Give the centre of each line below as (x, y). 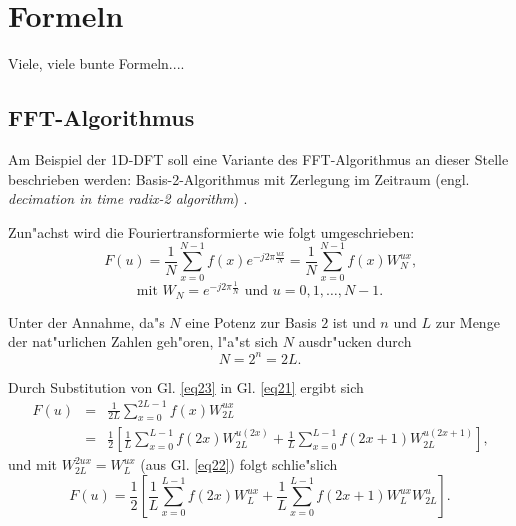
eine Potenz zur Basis (251, 321)
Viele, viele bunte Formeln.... (96, 63)
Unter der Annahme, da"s (86, 321)
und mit (33, 464)
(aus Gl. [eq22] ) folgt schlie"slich (239, 464)
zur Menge (467, 321)
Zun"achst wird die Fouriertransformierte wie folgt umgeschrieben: (211, 231)
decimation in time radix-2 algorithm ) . (128, 198)
